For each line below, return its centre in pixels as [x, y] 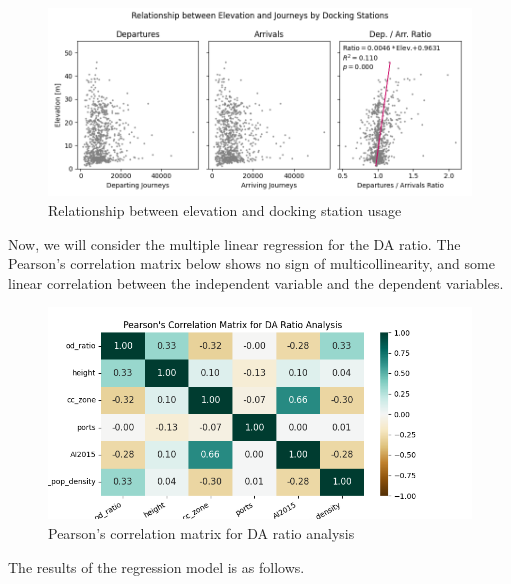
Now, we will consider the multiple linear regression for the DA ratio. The [234, 243]
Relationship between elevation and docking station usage [225, 210]
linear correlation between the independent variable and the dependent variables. [256, 282]
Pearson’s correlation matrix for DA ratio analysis [201, 533]
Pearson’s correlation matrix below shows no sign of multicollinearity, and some [251, 263]
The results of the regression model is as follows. [156, 566]
